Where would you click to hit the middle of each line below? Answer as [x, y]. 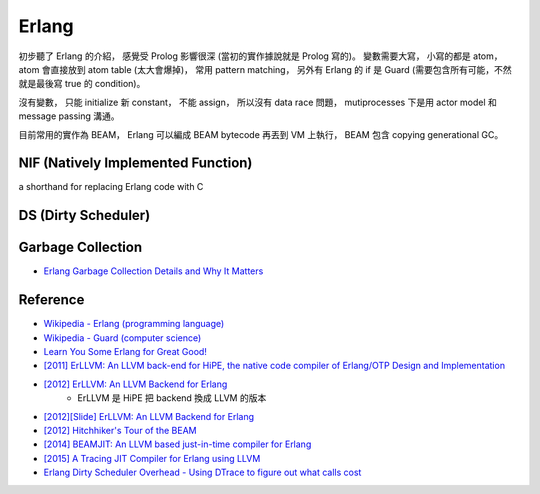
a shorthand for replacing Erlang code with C [111, 187]
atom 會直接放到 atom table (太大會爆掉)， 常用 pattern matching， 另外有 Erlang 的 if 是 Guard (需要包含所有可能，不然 [265, 69]
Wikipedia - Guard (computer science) [122, 337]
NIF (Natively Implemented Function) [135, 163]
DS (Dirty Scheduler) [84, 215]
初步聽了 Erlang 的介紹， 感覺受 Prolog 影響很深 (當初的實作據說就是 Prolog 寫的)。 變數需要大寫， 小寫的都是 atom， [260, 56]
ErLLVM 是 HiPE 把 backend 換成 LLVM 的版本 [172, 398]
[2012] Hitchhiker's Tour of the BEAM [120, 430]
